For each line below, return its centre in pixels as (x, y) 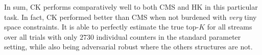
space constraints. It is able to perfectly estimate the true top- (102, 27)
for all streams (230, 27)
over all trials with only (41, 36)
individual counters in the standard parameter (169, 36)
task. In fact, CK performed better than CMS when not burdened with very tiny (130, 17)
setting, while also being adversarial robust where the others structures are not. (128, 47)
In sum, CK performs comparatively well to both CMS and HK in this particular (131, 7)
